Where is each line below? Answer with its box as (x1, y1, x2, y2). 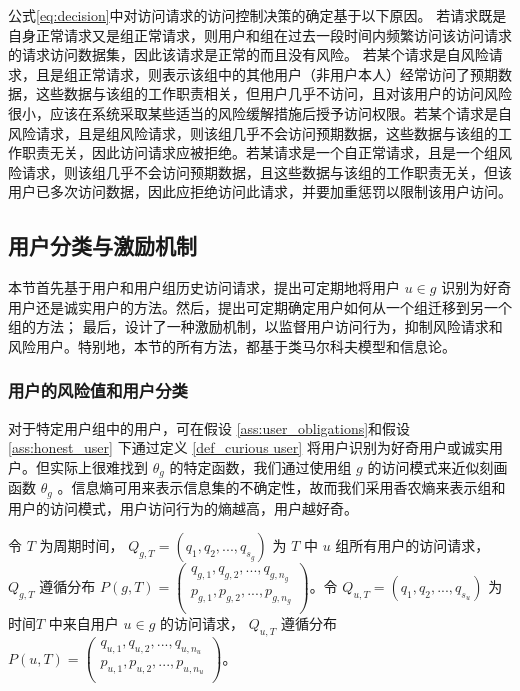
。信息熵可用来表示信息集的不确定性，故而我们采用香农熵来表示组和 (57, 477, 506, 498)
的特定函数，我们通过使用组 (169, 456, 352, 477)
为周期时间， (39, 535, 124, 556)
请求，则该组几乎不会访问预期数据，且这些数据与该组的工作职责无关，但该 (21, 161, 512, 182)
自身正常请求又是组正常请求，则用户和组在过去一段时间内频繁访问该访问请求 (8, 24, 512, 45)
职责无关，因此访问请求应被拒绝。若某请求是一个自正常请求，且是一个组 (21, 142, 498, 163)
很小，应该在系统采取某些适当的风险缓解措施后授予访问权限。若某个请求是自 (8, 102, 512, 123)
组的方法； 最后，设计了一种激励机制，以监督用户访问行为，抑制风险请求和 (8, 316, 503, 337)
